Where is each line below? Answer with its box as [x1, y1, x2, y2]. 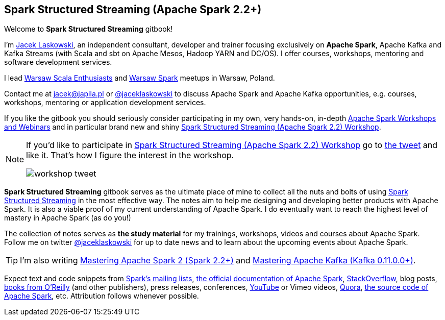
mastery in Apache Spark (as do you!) [4, 213, 131, 223]
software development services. [4, 58, 112, 67]
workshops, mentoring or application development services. [4, 98, 206, 107]
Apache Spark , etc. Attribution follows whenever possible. [4, 291, 199, 301]
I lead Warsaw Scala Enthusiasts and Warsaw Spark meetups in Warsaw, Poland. [4, 73, 275, 83]
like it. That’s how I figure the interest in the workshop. [26, 150, 234, 161]
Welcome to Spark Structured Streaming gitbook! [4, 24, 173, 34]
